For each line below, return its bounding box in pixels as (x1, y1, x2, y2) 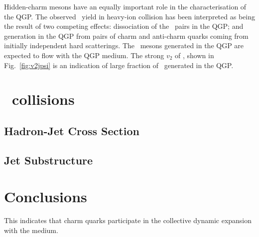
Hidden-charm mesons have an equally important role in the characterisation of (4, 1, 247, 11)
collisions (12, 89, 75, 109)
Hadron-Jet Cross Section (4, 123, 139, 138)
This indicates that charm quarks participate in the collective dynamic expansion (4, 215, 252, 226)
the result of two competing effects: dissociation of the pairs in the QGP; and (4, 21, 244, 31)
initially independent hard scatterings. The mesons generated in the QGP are (4, 40, 244, 51)
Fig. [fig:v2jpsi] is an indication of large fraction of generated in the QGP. (4, 60, 234, 70)
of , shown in (175, 50, 214, 60)
